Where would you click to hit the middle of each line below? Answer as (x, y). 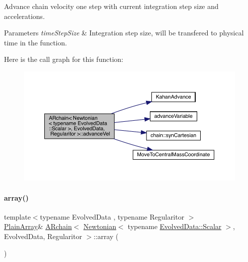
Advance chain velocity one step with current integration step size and (111, 6)
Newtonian (100, 226)
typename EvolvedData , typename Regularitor (112, 216)
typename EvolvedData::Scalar (175, 226)
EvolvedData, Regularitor (43, 236)
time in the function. (36, 42)
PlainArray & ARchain (38, 226)
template (17, 216)
